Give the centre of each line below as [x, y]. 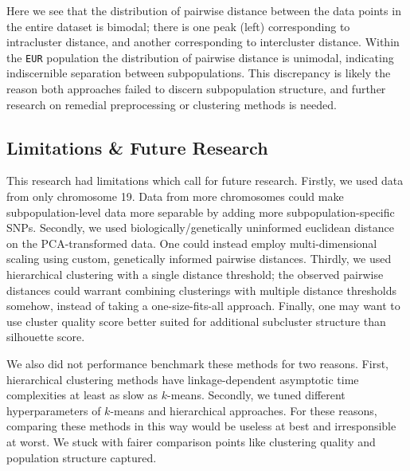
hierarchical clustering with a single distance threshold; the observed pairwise [195, 274]
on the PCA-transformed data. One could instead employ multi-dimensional [192, 243]
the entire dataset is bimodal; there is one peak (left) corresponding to [178, 26]
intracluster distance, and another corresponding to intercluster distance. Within [203, 42]
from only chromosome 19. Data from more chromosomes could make [175, 196]
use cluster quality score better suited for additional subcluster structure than [196, 321]
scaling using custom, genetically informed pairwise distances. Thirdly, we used [199, 259]
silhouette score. [46, 337]
